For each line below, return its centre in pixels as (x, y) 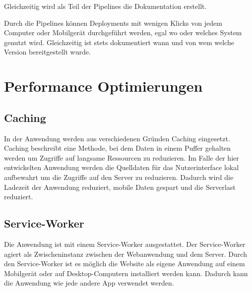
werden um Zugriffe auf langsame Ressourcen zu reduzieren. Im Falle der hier (122, 157)
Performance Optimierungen (103, 86)
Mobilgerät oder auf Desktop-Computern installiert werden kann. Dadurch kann (126, 273)
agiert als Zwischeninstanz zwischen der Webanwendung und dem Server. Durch (126, 254)
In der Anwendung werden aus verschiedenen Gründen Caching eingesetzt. (117, 138)
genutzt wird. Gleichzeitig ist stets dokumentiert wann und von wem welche (119, 42)
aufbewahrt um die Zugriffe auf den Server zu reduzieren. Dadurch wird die (119, 177)
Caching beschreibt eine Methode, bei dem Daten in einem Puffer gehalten (118, 148)
